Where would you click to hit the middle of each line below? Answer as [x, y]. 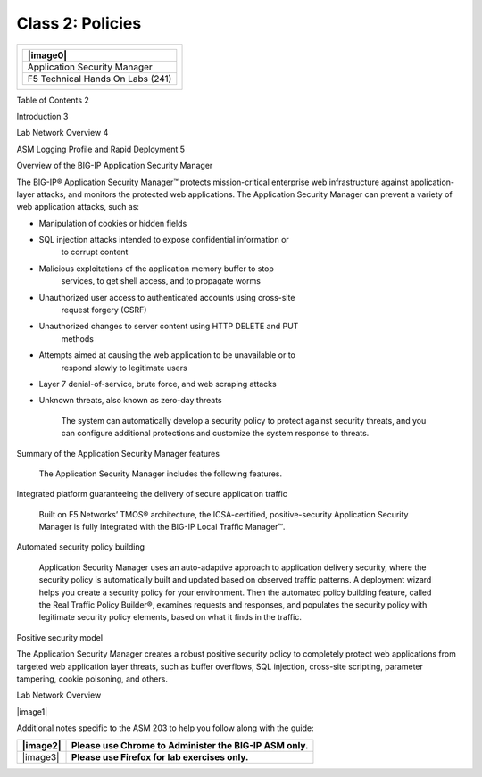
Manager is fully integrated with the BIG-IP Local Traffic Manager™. [162, 527]
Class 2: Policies [79, 23]
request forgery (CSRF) [104, 310]
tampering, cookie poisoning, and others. [92, 679]
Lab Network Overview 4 [62, 133]
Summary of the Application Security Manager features [118, 453]
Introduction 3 [42, 116]
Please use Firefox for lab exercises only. [160, 756]
